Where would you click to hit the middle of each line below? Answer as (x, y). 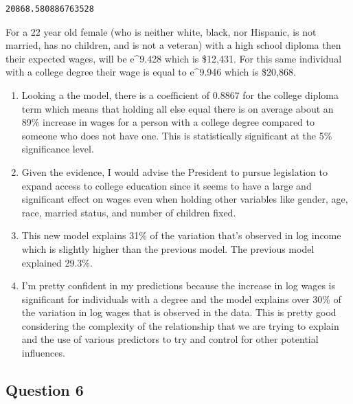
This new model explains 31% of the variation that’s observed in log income (181, 235)
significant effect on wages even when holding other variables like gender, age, (185, 199)
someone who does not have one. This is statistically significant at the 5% (177, 135)
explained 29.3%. (57, 262)
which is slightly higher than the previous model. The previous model (168, 248)
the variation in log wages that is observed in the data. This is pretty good (179, 312)
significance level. (58, 149)
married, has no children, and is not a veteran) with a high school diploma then (173, 45)
